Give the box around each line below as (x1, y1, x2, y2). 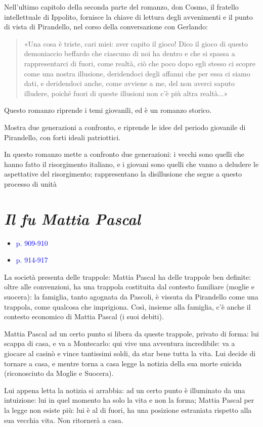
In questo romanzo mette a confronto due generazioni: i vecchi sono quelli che (4, 149, 245, 159)
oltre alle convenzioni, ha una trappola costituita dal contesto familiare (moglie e (4, 281, 254, 292)
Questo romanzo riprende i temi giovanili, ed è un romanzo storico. (4, 105, 212, 115)
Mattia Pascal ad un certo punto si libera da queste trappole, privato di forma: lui (4, 328, 259, 338)
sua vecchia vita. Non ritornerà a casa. (4, 414, 123, 425)
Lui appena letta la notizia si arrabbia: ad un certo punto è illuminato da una (4, 385, 245, 395)
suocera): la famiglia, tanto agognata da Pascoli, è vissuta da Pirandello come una (4, 291, 258, 302)
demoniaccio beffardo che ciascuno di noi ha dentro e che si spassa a (24, 48, 235, 59)
